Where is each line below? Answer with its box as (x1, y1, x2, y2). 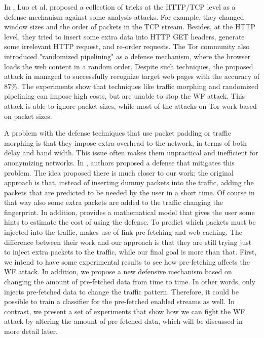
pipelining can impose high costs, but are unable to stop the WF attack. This (4, 91, 245, 101)
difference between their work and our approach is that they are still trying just (4, 236, 252, 247)
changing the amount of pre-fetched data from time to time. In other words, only (4, 276, 256, 287)
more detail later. (4, 326, 58, 336)
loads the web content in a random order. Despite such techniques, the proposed (4, 61, 253, 71)
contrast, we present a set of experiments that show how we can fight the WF (4, 306, 245, 316)
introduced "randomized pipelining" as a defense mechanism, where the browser (4, 51, 251, 61)
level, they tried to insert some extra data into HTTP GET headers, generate (4, 31, 245, 41)
